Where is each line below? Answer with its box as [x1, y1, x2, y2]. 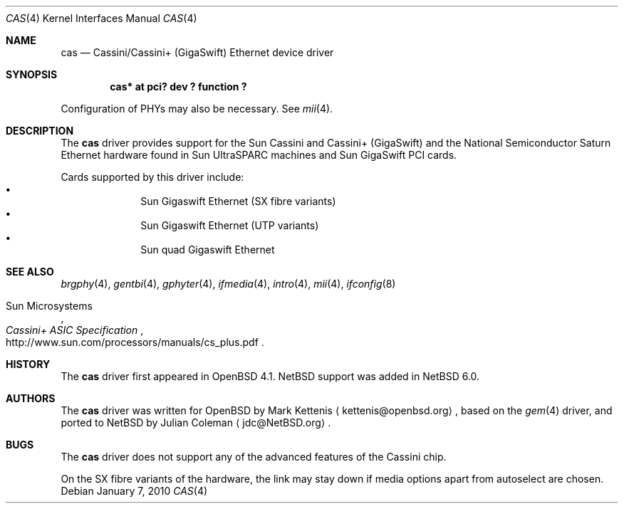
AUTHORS [6, 392, 56, 404]
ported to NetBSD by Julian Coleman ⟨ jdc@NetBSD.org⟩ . [61, 416, 331, 429]
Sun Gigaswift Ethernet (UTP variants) [140, 219, 319, 231]
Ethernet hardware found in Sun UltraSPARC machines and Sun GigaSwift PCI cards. [61, 149, 457, 161]
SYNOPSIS [6, 68, 58, 80]
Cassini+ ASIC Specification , [6, 324, 144, 336]
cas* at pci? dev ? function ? [110, 80, 247, 93]
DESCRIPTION [6, 125, 74, 137]
